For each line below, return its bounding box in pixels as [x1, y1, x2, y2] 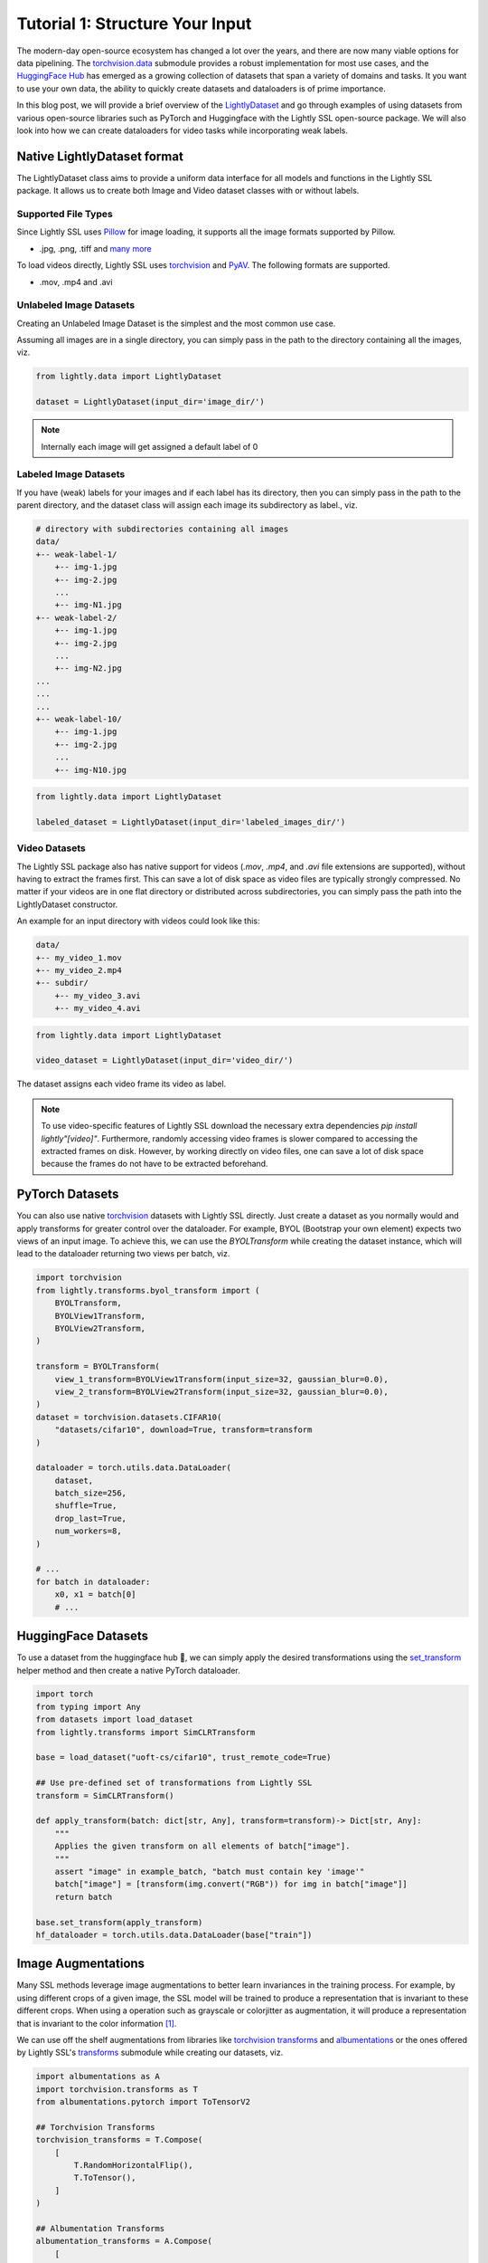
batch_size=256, [54, 1488, 127, 1498]
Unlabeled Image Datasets [16, 299, 136, 311]
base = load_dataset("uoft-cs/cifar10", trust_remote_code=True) [35, 1752, 332, 1762]
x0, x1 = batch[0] [54, 1590, 136, 1599]
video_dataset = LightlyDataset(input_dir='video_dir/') [35, 1055, 294, 1065]
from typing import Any [35, 1702, 142, 1712]
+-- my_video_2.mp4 [35, 965, 122, 975]
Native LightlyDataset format [16, 148, 184, 164]
